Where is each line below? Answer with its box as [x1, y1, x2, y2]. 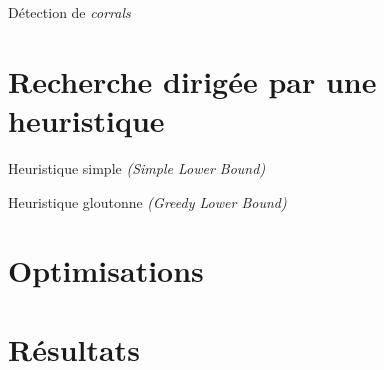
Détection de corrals [8, 2, 131, 22]
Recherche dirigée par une [8, 60, 377, 101]
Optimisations [8, 250, 204, 291]
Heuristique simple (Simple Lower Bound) [8, 157, 266, 178]
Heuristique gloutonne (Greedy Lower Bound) [8, 191, 287, 212]
